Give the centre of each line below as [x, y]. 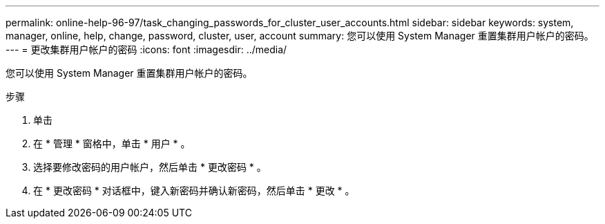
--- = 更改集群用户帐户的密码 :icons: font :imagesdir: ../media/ [146, 49]
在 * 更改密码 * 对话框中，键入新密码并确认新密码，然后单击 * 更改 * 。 [194, 190]
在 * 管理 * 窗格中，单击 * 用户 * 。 [112, 143]
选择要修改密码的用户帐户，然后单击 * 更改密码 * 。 [150, 167]
